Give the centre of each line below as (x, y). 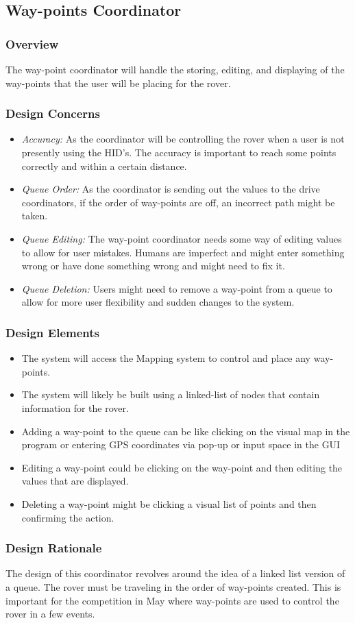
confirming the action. (68, 517)
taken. (35, 216)
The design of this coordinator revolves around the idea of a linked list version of (175, 573)
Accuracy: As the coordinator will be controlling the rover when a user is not (183, 139)
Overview (32, 44)
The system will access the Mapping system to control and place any (166, 358)
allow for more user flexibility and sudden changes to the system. (158, 302)
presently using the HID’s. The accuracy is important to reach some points (179, 152)
